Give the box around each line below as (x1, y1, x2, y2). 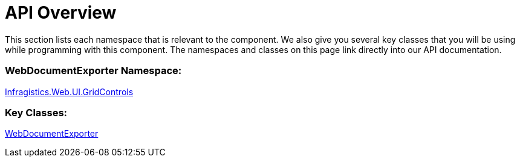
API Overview (5, 2, 117, 23)
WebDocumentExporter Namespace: (5, 64, 182, 77)
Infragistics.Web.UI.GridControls (5, 86, 134, 97)
